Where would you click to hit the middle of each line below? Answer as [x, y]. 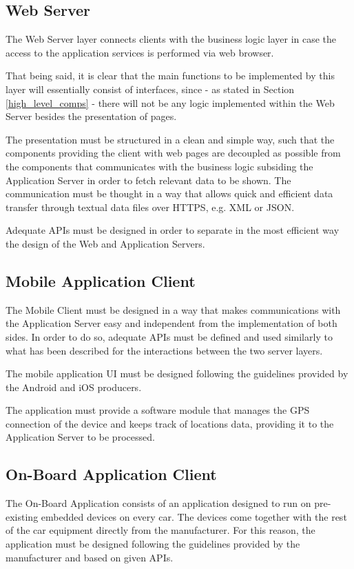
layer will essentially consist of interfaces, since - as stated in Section [150, 89]
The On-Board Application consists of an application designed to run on [158, 503]
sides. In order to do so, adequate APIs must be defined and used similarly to [169, 336]
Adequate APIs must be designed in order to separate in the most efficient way [173, 230]
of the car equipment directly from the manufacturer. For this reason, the [160, 530]
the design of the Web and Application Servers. [105, 243]
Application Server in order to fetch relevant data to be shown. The [148, 180]
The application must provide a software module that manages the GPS [158, 410]
